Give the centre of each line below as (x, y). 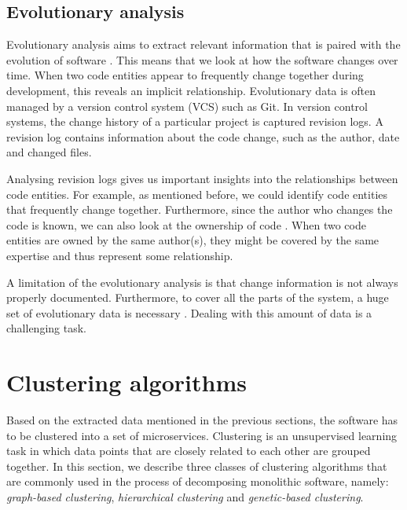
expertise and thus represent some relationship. (120, 255)
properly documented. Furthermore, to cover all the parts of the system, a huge (198, 297)
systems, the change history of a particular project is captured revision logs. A (195, 121)
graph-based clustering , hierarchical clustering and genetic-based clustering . (185, 496)
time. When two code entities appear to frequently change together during (185, 75)
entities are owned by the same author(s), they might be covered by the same (193, 240)
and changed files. (49, 152)
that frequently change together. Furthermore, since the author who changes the (200, 209)
